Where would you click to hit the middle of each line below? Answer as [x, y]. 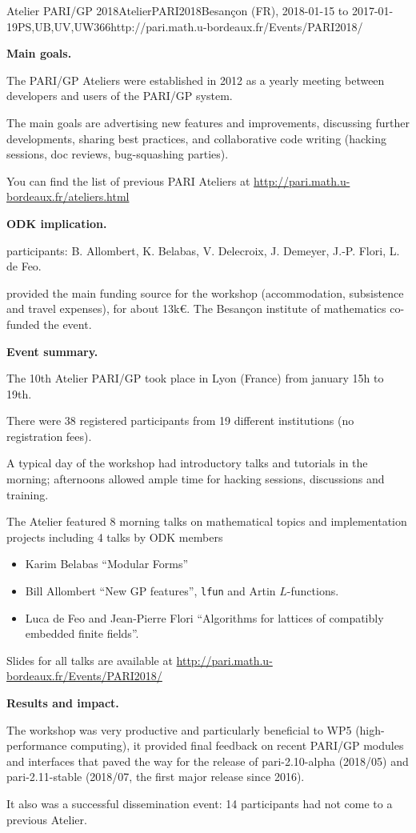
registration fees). [49, 436]
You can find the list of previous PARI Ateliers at [128, 180]
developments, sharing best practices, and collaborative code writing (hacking [196, 138]
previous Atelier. [47, 819]
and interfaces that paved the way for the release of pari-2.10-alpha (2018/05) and [208, 761]
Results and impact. [63, 703]
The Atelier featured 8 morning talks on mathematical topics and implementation [207, 521]
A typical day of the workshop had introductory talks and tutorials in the [187, 463]
